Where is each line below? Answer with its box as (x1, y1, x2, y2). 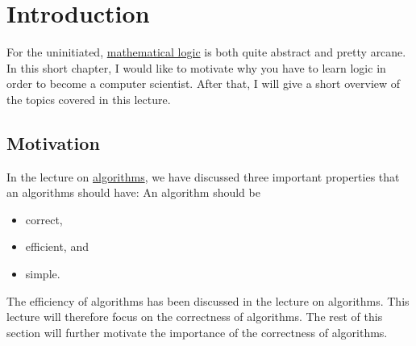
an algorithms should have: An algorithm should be (6, 184, 260, 201)
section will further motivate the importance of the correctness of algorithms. (6, 323, 388, 340)
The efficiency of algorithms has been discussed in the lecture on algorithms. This (6, 292, 410, 309)
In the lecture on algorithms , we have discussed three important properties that (6, 168, 400, 185)
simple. (25, 265, 60, 282)
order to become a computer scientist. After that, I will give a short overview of (6, 75, 401, 92)
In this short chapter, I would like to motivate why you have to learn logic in (6, 59, 386, 76)
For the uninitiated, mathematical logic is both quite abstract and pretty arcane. (6, 44, 406, 60)
